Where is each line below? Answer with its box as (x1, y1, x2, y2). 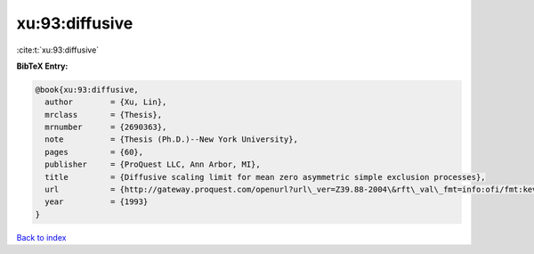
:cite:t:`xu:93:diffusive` (16, 45, 100, 55)
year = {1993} (44, 197, 149, 207)
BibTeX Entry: (16, 61, 69, 71)
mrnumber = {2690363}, (44, 122, 167, 133)
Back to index (16, 232, 67, 242)
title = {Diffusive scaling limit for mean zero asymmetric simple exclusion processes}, (44, 172, 486, 182)
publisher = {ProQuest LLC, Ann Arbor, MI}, (44, 160, 262, 169)
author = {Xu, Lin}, (44, 97, 167, 107)
